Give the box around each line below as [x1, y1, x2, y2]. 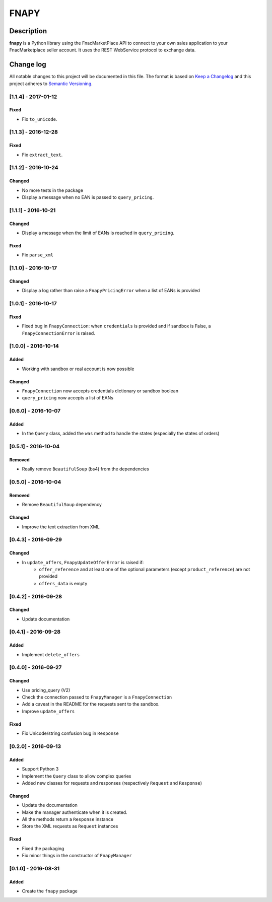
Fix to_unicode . [22, 116, 57, 122]
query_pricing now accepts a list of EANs [22, 395, 113, 401]
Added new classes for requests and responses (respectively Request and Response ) [22, 780, 202, 786]
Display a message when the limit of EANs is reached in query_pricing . [22, 230, 175, 236]
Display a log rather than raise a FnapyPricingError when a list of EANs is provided [22, 288, 200, 294]
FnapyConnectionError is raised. [22, 330, 95, 336]
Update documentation [22, 616, 70, 622]
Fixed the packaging [22, 845, 64, 851]
